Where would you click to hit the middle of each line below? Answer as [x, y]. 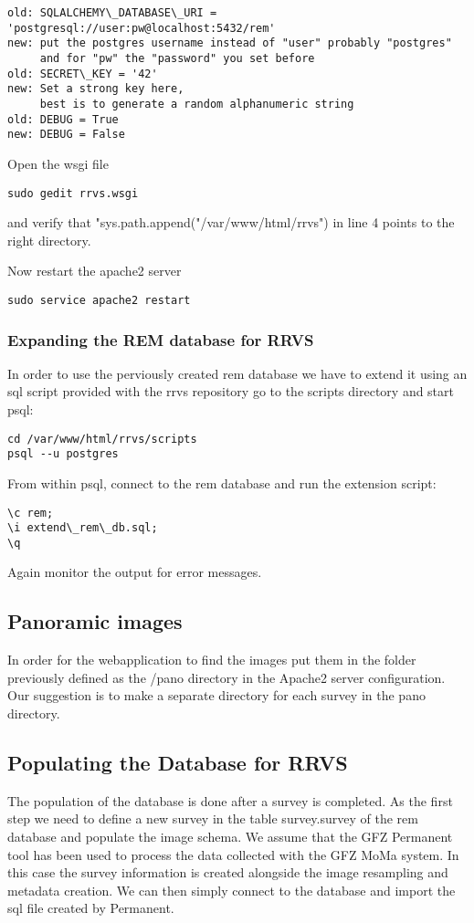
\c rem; [31, 513]
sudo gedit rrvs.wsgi [73, 193]
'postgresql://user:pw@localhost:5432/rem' [142, 28]
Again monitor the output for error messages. [135, 572]
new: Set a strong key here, [96, 89]
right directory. [49, 240]
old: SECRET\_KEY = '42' [83, 73]
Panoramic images [95, 621]
